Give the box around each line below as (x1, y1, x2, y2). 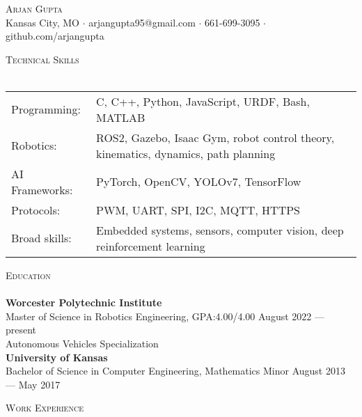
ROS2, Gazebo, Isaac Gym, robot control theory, (96, 129, 335, 145)
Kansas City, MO (6, 15, 79, 29)
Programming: (11, 101, 81, 118)
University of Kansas (6, 349, 108, 364)
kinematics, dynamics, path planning (96, 145, 276, 162)
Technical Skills (6, 52, 79, 66)
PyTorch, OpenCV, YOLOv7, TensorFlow (96, 173, 301, 190)
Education (6, 267, 51, 282)
